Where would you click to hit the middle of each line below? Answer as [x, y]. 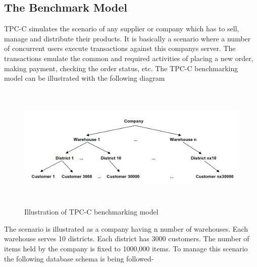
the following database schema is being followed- [79, 258]
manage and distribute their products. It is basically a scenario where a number [127, 38]
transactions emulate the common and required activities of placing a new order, [129, 58]
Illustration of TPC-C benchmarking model [91, 212]
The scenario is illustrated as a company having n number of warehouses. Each [126, 228]
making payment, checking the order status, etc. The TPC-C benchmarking [121, 68]
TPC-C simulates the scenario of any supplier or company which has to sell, [122, 29]
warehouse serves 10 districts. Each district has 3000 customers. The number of [127, 238]
